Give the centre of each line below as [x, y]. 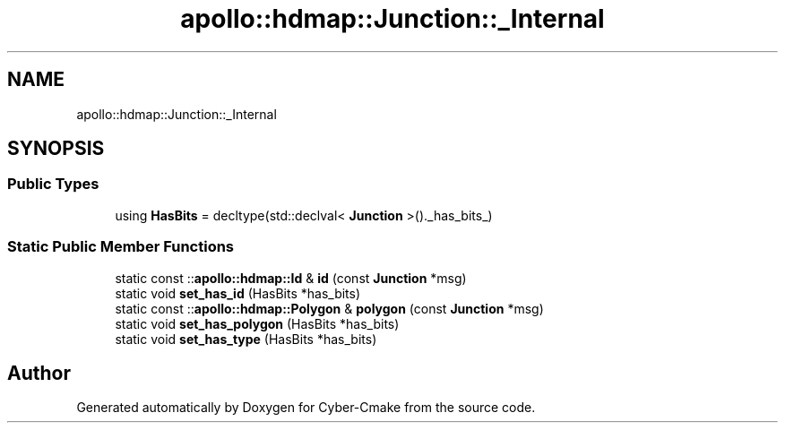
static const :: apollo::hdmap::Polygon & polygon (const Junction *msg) [329, 308]
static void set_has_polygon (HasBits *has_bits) [257, 323]
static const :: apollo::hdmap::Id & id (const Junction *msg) [291, 278]
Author [39, 373]
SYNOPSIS [56, 149]
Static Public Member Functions [121, 247]
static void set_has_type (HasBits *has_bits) [246, 339]
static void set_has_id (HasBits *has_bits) [238, 293]
